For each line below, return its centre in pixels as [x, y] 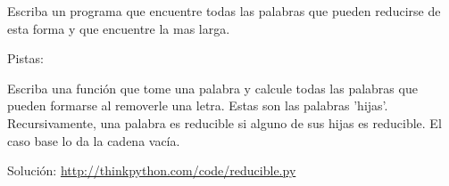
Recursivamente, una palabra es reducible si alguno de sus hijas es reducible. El [224, 122]
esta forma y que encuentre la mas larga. [119, 28]
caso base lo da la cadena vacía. [94, 140]
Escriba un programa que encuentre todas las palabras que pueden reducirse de [224, 11]
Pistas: [25, 58]
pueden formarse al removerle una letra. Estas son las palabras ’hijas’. [198, 105]
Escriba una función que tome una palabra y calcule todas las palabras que [212, 88]
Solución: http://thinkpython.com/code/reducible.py [152, 170]
